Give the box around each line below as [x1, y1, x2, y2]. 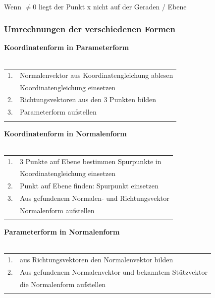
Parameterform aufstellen [19, 107, 97, 117]
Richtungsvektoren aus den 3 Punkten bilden [19, 94, 157, 105]
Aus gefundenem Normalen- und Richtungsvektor [19, 193, 169, 203]
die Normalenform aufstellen [19, 279, 106, 289]
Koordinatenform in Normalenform [4, 128, 127, 138]
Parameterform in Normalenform [4, 227, 120, 237]
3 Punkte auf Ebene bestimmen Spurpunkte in [19, 156, 161, 166]
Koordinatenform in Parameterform [4, 42, 129, 52]
